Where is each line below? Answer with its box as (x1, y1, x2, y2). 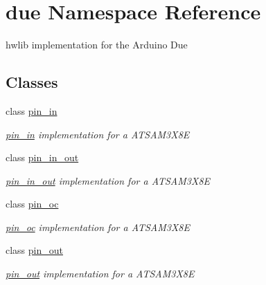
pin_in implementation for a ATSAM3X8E (6, 127, 190, 141)
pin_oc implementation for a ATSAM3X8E (6, 219, 190, 234)
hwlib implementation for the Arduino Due (6, 37, 188, 52)
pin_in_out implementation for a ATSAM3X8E (6, 173, 211, 187)
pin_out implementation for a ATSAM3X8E (6, 266, 195, 281)
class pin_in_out (6, 150, 79, 165)
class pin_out (6, 243, 64, 257)
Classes (6, 71, 58, 93)
